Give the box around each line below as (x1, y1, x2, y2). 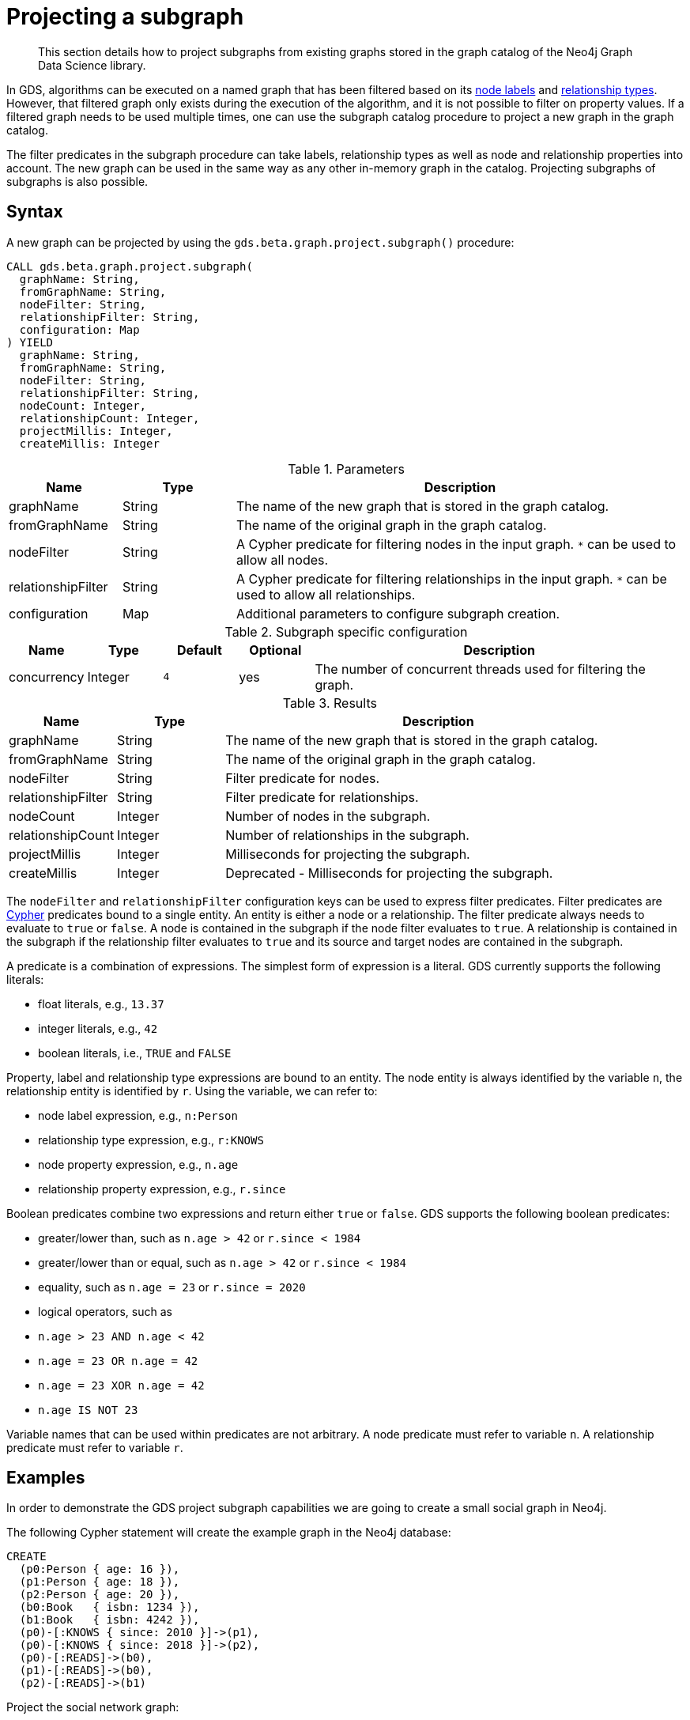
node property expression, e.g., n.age (38, 1157, 239, 1171)
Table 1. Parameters (288, 460, 405, 477)
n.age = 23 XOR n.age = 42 (38, 1378, 205, 1392)
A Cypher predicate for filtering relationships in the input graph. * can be (236, 570, 667, 587)
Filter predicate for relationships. (225, 788, 419, 805)
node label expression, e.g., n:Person (38, 1108, 238, 1122)
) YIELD (6, 335, 54, 349)
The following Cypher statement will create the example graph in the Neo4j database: (6, 1525, 451, 1540)
